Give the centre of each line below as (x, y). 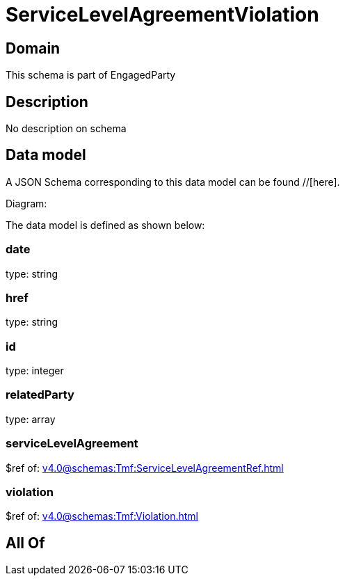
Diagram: (26, 203)
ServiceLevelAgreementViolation (162, 15)
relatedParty (40, 395)
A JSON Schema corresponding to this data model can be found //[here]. (173, 182)
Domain (33, 48)
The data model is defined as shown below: (105, 225)
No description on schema (66, 129)
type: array (31, 419)
